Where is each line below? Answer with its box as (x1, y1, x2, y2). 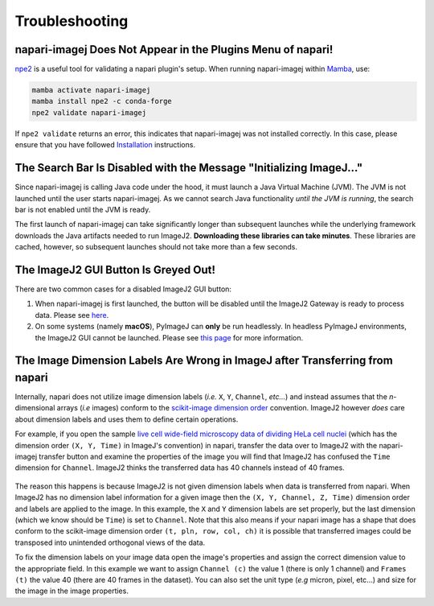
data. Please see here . (35, 310, 109, 319)
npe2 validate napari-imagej (31, 108, 147, 117)
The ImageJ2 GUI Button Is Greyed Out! (14, 262, 216, 277)
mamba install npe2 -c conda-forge (31, 97, 172, 106)
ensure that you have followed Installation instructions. (14, 140, 196, 150)
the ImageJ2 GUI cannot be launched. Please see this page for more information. (35, 332, 304, 342)
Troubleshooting (14, 12, 129, 30)
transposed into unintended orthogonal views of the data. (14, 538, 206, 547)
